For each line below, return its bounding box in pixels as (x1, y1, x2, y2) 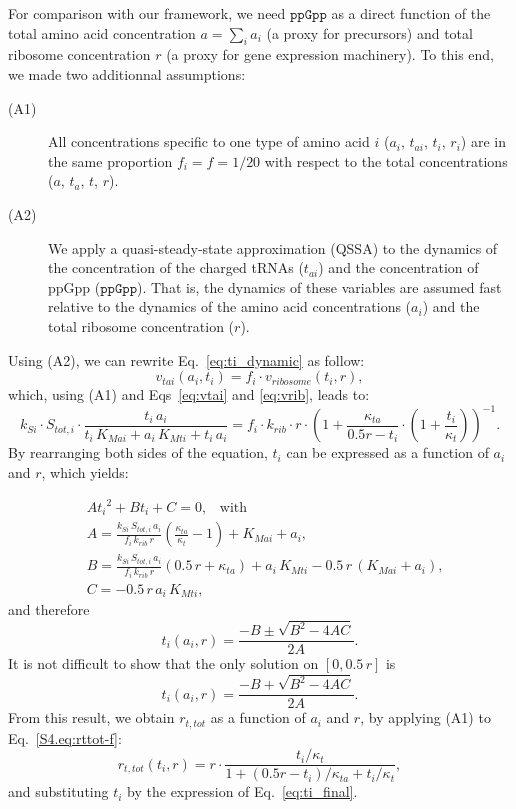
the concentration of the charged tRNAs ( (48, 257, 304, 278)
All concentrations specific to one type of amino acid (48, 131, 370, 152)
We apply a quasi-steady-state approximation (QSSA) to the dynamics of (48, 237, 498, 258)
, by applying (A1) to (360, 707, 491, 728)
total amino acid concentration (8, 22, 196, 43)
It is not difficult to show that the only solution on (8, 653, 319, 674)
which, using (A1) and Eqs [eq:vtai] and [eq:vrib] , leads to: (8, 384, 370, 405)
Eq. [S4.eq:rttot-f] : (8, 727, 122, 748)
